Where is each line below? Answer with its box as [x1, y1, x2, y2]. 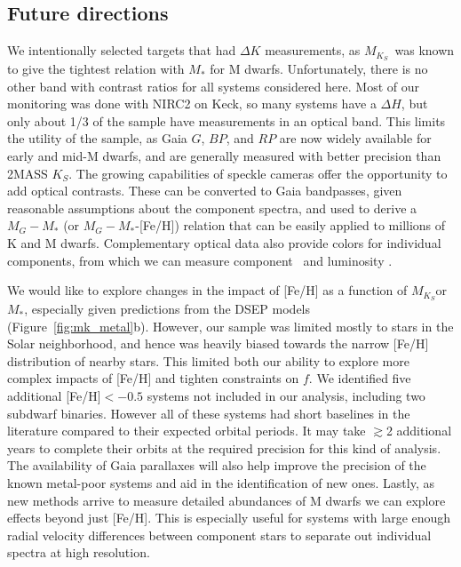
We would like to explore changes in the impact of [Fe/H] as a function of [7, 281, 408, 299]
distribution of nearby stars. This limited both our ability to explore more [7, 351, 409, 370]
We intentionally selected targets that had [7, 41, 236, 60]
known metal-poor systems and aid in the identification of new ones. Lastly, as [7, 473, 434, 491]
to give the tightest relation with [7, 60, 185, 78]
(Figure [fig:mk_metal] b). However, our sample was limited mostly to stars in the [7, 316, 454, 335]
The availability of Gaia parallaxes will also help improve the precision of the [7, 456, 426, 475]
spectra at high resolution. [7, 543, 150, 562]
